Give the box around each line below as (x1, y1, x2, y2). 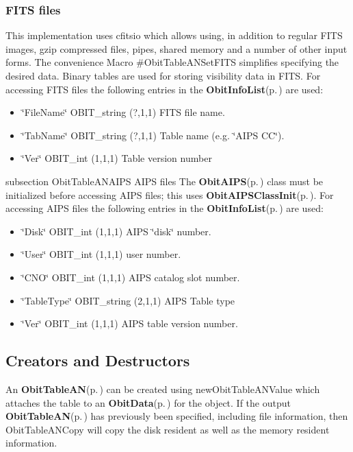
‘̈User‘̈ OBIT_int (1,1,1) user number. (21, 247, 181, 261)
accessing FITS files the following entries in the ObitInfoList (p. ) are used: (5, 82, 324, 96)
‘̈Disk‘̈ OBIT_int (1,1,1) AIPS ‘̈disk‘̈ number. (21, 224, 211, 238)
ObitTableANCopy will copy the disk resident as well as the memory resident (5, 422, 330, 436)
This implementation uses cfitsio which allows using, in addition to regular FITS (5, 28, 343, 43)
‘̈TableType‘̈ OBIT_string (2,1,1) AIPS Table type (21, 293, 235, 307)
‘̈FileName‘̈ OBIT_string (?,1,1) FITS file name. (21, 105, 225, 119)
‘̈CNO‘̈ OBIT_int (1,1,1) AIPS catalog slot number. (21, 270, 240, 284)
